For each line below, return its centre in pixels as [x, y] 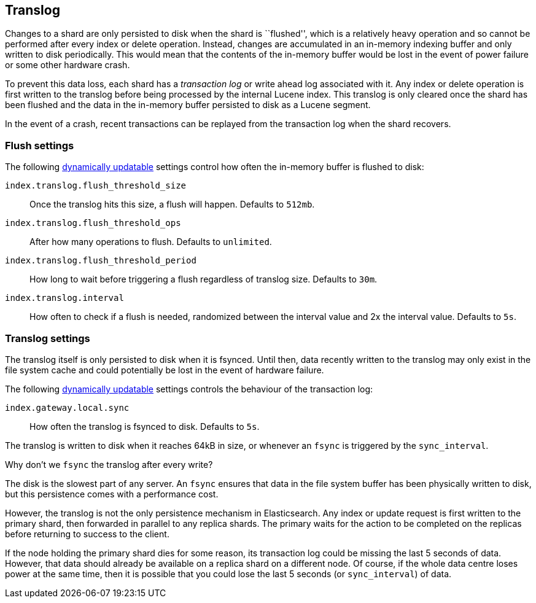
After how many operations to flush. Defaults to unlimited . [151, 242]
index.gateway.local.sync [67, 407]
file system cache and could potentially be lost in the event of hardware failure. [165, 370]
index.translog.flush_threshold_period [101, 261]
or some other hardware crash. [68, 65]
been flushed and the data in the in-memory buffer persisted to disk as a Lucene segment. [188, 105]
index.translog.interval [64, 298]
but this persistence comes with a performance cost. [112, 494]
